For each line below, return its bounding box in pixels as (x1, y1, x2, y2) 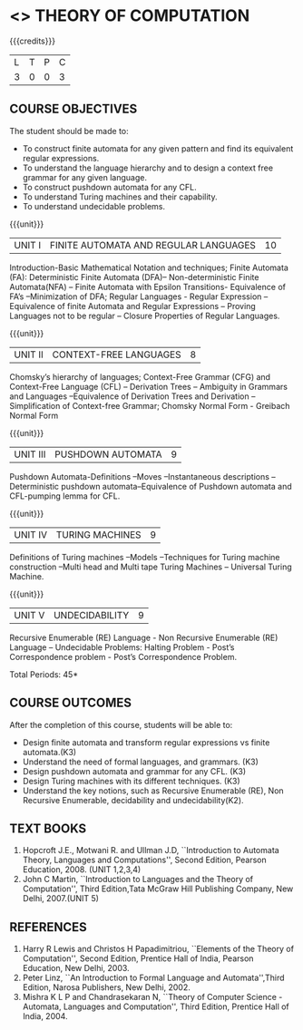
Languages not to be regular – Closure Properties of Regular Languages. (9, 310, 280, 321)
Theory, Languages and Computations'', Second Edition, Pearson (22, 854, 268, 866)
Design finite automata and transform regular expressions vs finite (22, 736, 270, 748)
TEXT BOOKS (9, 821, 87, 836)
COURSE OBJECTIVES (9, 102, 138, 117)
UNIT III (14, 448, 46, 461)
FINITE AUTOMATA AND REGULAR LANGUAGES (49, 238, 257, 251)
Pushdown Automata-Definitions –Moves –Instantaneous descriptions (9, 471, 270, 481)
